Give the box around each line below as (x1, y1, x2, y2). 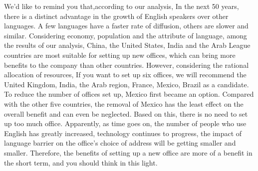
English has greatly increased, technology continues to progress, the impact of (4, 128, 242, 138)
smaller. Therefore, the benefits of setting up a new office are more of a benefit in (4, 147, 253, 158)
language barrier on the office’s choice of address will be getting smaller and (4, 138, 236, 148)
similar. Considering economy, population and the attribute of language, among (4, 30, 247, 40)
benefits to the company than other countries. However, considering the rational (4, 59, 249, 70)
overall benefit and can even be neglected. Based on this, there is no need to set (4, 108, 248, 119)
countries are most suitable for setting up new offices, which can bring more (4, 49, 236, 60)
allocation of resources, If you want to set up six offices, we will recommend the (4, 69, 247, 80)
